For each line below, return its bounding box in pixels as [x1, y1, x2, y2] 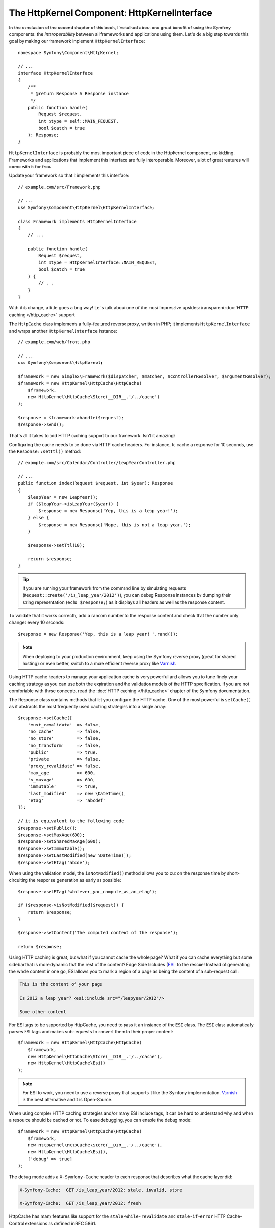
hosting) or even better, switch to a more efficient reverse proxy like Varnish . [22, 660, 177, 666]
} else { [27, 515, 49, 521]
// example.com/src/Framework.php [18, 184, 100, 190]
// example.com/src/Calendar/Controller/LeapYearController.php [18, 460, 176, 466]
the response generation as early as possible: [28, 877, 121, 883]
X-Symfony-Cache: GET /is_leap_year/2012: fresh [19, 1201, 141, 1206]
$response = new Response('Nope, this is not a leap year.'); [38, 522, 191, 528]
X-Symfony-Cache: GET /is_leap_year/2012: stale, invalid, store [19, 1187, 182, 1193]
